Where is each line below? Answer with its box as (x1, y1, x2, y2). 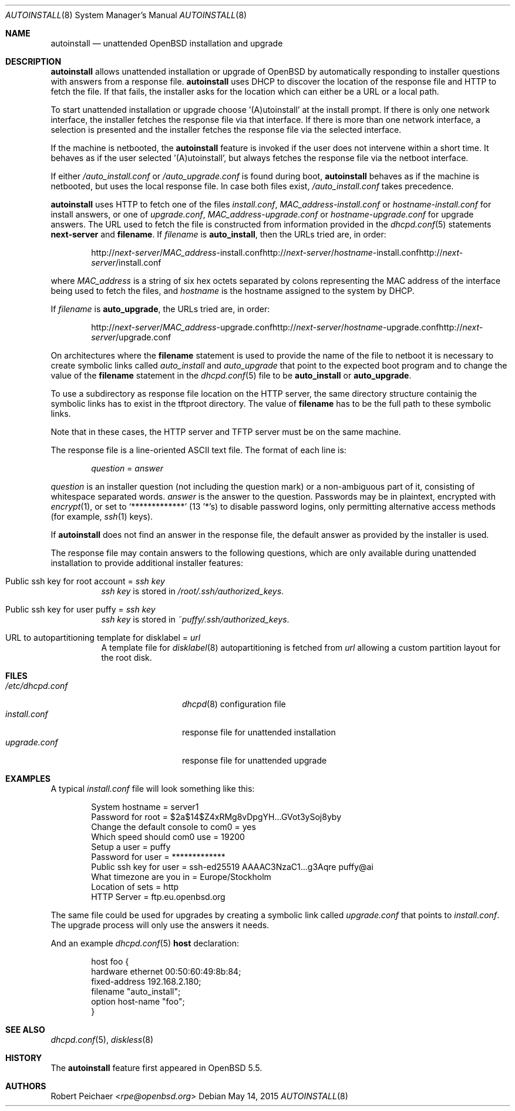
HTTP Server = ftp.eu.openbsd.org (91, 892, 225, 902)
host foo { (91, 956, 129, 966)
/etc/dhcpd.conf (5, 681, 68, 691)
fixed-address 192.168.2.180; (91, 976, 201, 986)
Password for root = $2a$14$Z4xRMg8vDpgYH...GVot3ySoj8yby (91, 812, 342, 822)
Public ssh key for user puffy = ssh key (5, 604, 156, 614)
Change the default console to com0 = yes (91, 822, 256, 832)
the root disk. (101, 652, 152, 662)
